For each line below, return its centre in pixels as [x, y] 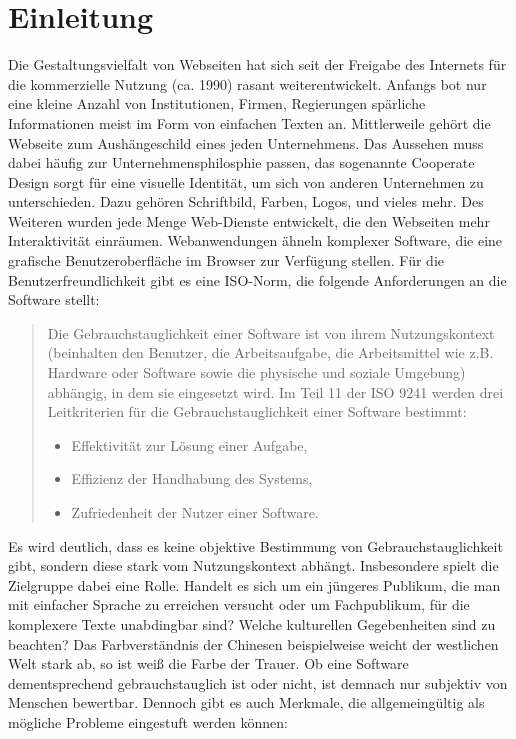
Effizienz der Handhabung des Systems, [192, 478]
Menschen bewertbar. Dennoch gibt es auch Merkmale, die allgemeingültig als [246, 702]
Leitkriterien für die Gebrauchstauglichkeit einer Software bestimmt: [257, 411]
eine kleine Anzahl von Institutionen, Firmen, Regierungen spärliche [217, 103]
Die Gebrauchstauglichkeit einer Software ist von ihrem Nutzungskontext [271, 332]
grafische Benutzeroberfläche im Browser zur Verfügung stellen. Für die [226, 260]
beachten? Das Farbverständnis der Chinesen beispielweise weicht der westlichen [253, 643]
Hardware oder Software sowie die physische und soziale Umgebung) [256, 372]
